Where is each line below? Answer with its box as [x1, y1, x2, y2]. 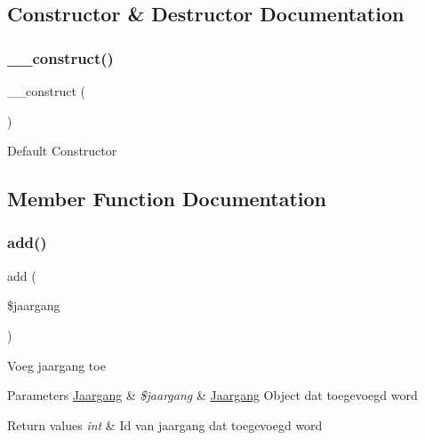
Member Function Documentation [7, 185, 327, 212]
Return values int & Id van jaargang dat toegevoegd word [7, 415, 323, 434]
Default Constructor [7, 141, 117, 160]
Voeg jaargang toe [7, 356, 106, 374]
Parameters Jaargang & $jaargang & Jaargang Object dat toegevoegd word [7, 386, 418, 404]
